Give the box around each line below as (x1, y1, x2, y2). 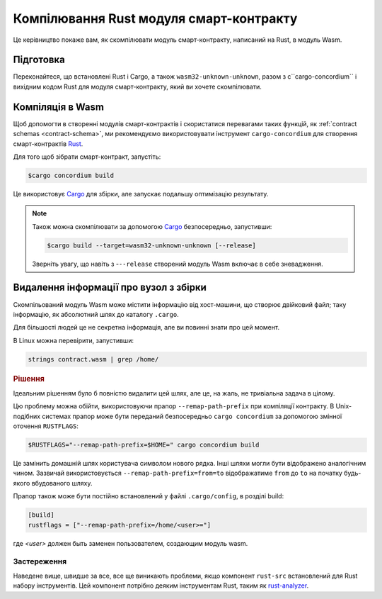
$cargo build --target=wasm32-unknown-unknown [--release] (47, 241, 256, 250)
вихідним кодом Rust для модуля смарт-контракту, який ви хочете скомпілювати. (13, 82, 262, 91)
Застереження (13, 556, 67, 566)
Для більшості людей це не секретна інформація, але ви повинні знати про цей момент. (13, 323, 279, 332)
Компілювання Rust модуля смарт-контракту (13, 11, 298, 26)
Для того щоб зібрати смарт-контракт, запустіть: (13, 152, 161, 161)
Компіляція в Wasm (13, 101, 104, 113)
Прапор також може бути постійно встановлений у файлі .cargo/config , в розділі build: (13, 492, 284, 500)
